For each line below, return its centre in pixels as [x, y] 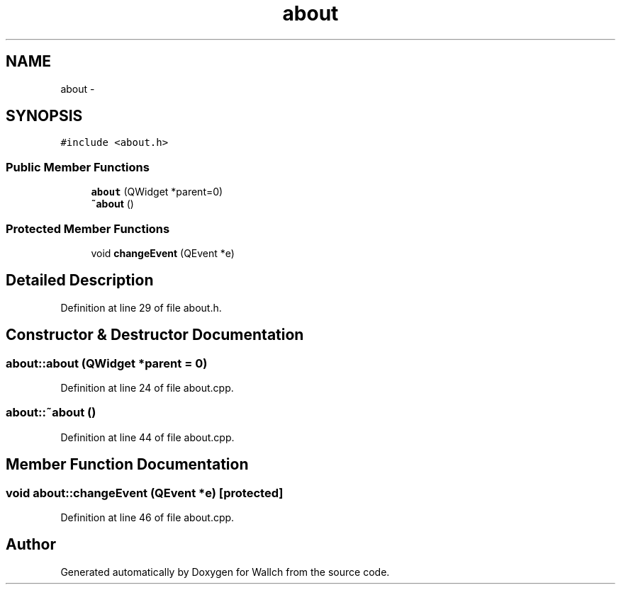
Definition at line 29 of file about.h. [141, 307]
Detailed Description [80, 280]
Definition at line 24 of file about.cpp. [147, 388]
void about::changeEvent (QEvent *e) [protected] [145, 493]
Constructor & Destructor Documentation [155, 335]
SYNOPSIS [44, 116]
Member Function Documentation [127, 465]
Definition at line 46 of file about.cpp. [147, 517]
